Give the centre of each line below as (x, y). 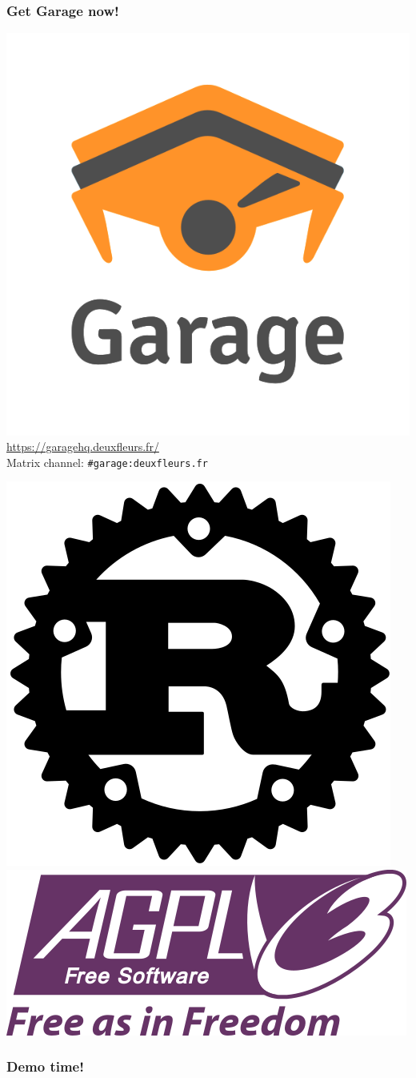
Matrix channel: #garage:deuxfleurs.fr (107, 462)
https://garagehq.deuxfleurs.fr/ (83, 446)
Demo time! (45, 1066)
